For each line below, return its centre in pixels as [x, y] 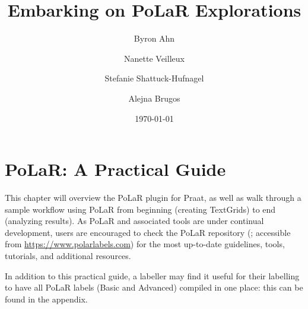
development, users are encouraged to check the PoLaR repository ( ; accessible [148, 232]
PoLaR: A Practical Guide [115, 169]
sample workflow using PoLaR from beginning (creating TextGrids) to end [140, 209]
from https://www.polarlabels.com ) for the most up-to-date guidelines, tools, [145, 244]
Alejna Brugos [154, 98]
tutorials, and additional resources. [68, 256]
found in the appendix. [46, 299]
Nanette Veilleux [154, 58]
